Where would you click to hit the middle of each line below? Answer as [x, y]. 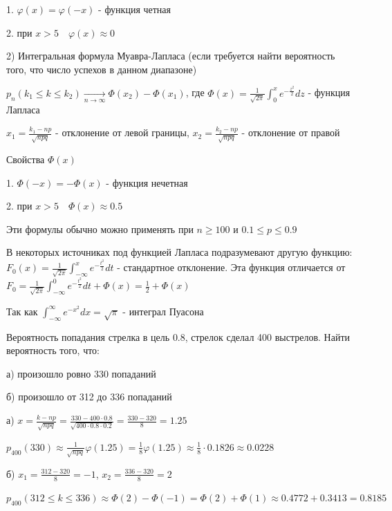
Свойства [26, 159]
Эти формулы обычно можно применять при [100, 229]
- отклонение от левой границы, [122, 132]
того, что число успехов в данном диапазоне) [102, 69]
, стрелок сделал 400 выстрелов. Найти [267, 336]
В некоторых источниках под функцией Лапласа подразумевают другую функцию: [179, 252]
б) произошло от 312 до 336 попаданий [89, 397]
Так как [22, 311]
